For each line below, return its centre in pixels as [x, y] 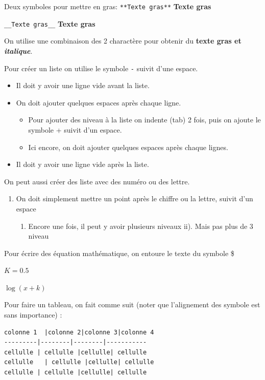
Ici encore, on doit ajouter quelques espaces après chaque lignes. [128, 147]
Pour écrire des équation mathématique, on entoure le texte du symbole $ [119, 253]
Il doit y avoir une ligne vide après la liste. [82, 164]
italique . [18, 50]
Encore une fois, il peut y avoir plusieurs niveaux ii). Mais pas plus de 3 [141, 226]
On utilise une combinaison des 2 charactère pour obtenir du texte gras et [123, 41]
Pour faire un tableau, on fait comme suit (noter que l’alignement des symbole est [132, 304]
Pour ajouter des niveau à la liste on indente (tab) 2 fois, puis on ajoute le [144, 120]
